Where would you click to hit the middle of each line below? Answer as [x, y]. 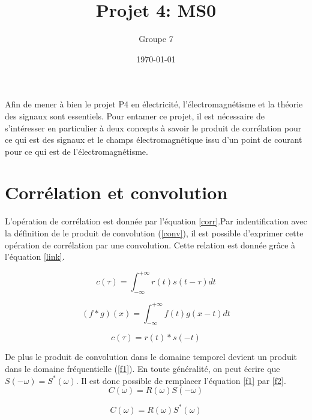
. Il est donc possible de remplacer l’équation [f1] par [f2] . [181, 380]
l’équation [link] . [35, 256]
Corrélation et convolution [116, 192]
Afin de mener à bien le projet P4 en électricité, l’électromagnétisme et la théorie [154, 104]
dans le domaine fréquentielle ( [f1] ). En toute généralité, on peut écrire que [142, 368]
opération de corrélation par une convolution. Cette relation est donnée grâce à [150, 244]
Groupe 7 [156, 39]
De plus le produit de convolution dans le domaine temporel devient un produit [151, 357]
